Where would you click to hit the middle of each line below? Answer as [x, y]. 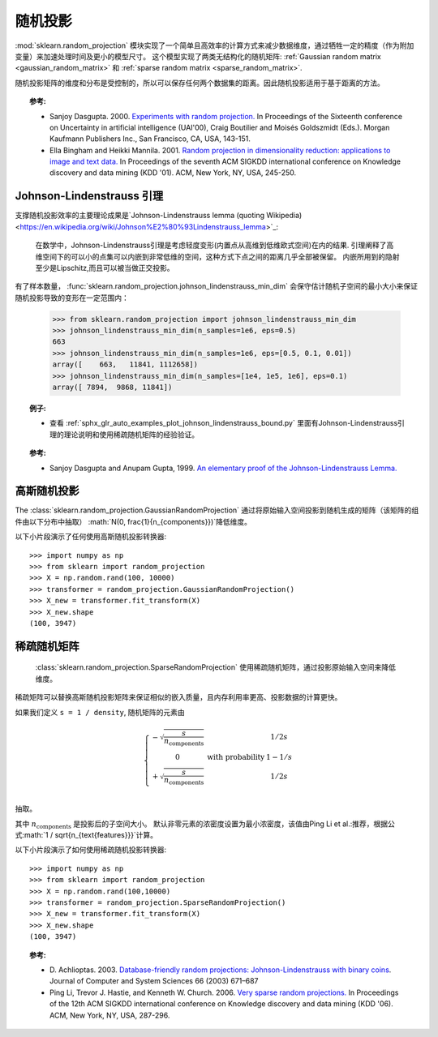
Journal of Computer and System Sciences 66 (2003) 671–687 [154, 981]
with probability [236, 757]
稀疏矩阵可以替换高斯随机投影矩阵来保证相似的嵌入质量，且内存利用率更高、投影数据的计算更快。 [178, 697]
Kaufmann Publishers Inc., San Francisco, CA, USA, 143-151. [150, 139]
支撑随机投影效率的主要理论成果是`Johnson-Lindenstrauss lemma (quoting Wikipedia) [159, 216]
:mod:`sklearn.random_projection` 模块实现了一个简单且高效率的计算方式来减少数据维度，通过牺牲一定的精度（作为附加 [215, 45]
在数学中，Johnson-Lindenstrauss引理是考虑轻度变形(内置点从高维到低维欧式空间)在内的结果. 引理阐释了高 [215, 245]
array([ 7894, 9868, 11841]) [112, 388]
